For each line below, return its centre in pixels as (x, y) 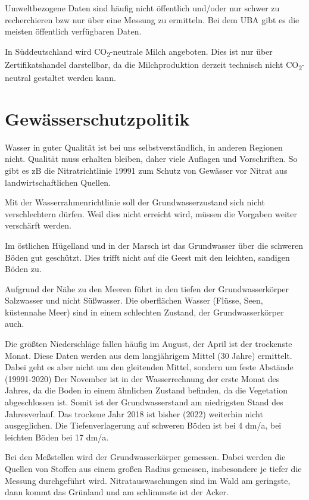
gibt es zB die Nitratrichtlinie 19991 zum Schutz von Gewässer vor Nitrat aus (146, 170)
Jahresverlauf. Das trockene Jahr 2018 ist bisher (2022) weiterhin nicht (134, 413)
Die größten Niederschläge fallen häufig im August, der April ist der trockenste (149, 344)
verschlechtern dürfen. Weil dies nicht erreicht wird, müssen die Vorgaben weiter (151, 213)
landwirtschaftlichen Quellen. (58, 182)
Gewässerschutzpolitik (97, 118)
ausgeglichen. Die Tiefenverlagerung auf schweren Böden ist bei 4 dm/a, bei (143, 425)
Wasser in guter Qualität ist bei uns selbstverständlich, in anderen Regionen (144, 147)
